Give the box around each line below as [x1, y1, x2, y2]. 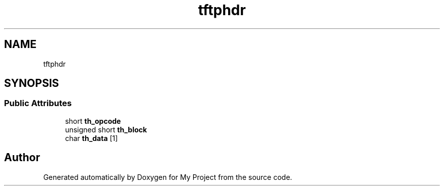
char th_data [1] [65, 133, 118, 142]
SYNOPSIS [4, 77, 59, 90]
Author [4, 151, 40, 164]
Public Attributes [4, 98, 72, 109]
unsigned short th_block [65, 125, 147, 134]
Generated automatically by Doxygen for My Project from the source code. [43, 172, 292, 181]
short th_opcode [65, 116, 121, 125]
